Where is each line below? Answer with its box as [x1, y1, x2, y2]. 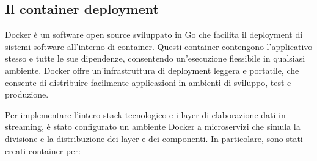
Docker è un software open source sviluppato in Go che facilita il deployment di [5, 28, 303, 41]
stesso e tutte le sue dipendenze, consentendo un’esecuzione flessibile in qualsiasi [5, 52, 305, 65]
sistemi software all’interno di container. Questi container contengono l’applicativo [5, 40, 313, 52]
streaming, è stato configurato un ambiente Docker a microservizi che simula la [5, 120, 301, 133]
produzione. [5, 88, 49, 101]
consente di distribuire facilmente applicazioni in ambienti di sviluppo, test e [5, 76, 291, 88]
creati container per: [5, 144, 81, 157]
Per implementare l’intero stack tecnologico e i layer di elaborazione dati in [5, 108, 286, 121]
